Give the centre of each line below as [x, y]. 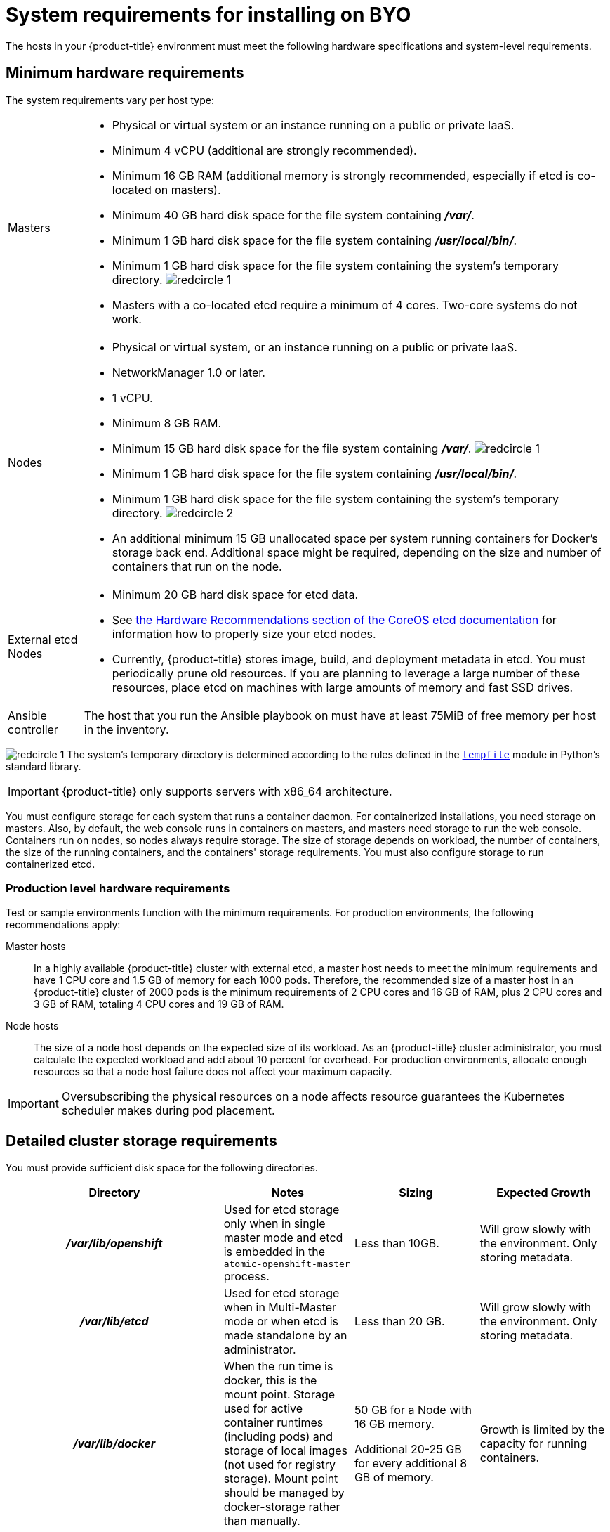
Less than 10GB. [397, 1243]
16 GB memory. [394, 1424]
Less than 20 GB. [399, 1322]
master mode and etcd [283, 1238]
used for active [263, 1409]
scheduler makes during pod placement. [168, 1111]
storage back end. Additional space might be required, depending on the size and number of [357, 552]
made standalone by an [285, 1336]
